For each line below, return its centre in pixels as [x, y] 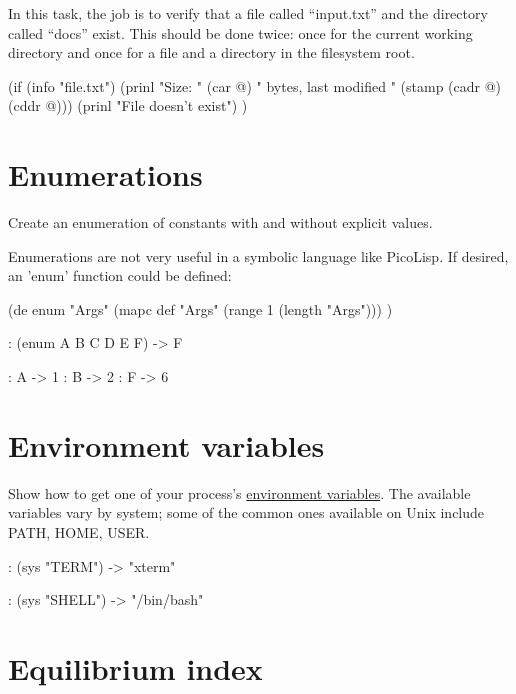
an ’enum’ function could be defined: [120, 275]
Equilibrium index [135, 667]
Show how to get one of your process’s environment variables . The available [239, 492]
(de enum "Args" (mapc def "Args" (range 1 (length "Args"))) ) [200, 308]
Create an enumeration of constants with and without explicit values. [220, 222]
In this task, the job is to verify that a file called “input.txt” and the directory [248, 13]
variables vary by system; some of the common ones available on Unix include [246, 512]
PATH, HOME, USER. [79, 531]
